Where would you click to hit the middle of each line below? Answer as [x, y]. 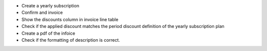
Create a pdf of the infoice [48, 33]
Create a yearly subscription [50, 6]
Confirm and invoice [42, 13]
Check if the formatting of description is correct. [71, 40]
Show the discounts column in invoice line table [70, 19]
